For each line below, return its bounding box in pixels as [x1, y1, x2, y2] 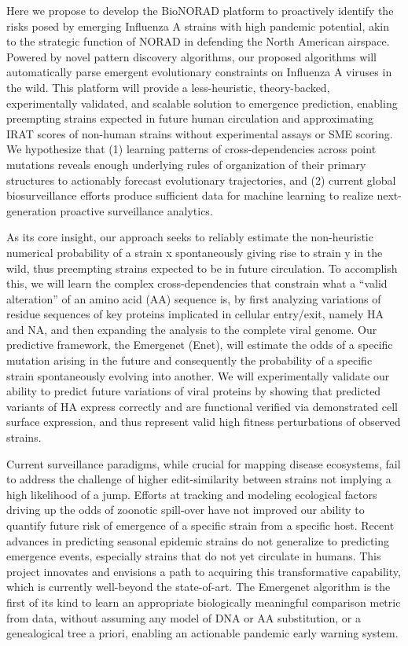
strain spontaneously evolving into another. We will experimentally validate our [6, 367, 390, 384]
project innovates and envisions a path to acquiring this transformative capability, [6, 563, 401, 579]
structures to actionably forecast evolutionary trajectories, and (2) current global [6, 171, 396, 188]
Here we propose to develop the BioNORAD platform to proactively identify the [6, 2, 394, 18]
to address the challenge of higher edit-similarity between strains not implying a [6, 471, 391, 487]
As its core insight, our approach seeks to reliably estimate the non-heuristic [6, 229, 373, 245]
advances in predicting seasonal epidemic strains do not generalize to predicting [6, 532, 390, 549]
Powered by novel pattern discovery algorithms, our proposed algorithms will [6, 48, 377, 64]
